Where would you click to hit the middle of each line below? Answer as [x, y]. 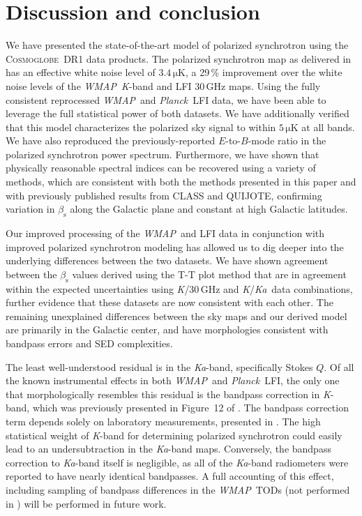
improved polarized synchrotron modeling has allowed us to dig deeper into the [175, 246]
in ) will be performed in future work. [86, 503]
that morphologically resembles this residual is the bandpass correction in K [168, 394]
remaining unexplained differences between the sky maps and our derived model [176, 316]
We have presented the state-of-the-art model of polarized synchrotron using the [177, 45]
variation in [30, 209]
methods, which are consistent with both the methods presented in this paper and [181, 182]
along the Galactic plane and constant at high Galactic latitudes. [209, 209]
